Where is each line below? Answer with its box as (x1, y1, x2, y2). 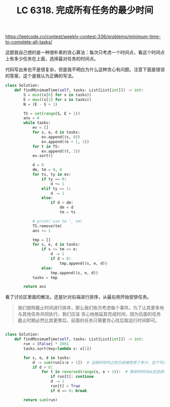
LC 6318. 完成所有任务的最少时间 (17, 5, 153, 16)
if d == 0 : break (50, 388, 87, 393)
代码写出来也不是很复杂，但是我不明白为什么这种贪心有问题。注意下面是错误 (5, 66, 165, 72)
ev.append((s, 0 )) (41, 134, 80, 139)
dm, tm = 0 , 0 (32, 167, 62, 172)
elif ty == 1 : (41, 186, 71, 191)
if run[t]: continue (50, 374, 94, 379)
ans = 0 (23, 116, 39, 121)
